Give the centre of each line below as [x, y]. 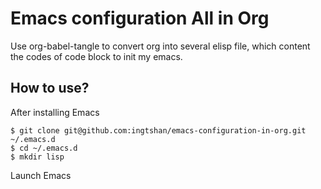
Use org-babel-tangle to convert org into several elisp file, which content [160, 46]
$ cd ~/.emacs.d [44, 148]
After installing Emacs [55, 112]
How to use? [50, 88]
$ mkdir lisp [37, 157]
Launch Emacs [41, 175]
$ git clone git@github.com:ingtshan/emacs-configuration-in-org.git [158, 130]
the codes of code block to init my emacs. [96, 56]
